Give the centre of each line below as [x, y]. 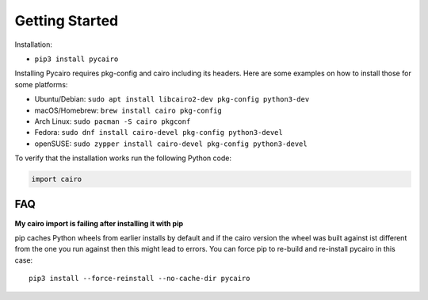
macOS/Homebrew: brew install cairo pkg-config [128, 110]
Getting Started [67, 21]
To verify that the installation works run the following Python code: [123, 158]
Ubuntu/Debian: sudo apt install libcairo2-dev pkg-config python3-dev [172, 99]
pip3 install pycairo [76, 59]
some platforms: [41, 84]
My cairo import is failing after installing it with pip [99, 223]
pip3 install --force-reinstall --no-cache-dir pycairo [139, 279]
